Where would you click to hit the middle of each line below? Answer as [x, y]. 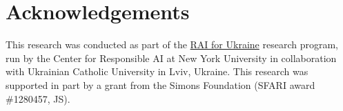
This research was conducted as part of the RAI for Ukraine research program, [172, 44]
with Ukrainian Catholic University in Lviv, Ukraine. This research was [157, 71]
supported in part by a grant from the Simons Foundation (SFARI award [160, 84]
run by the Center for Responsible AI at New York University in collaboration [171, 58]
